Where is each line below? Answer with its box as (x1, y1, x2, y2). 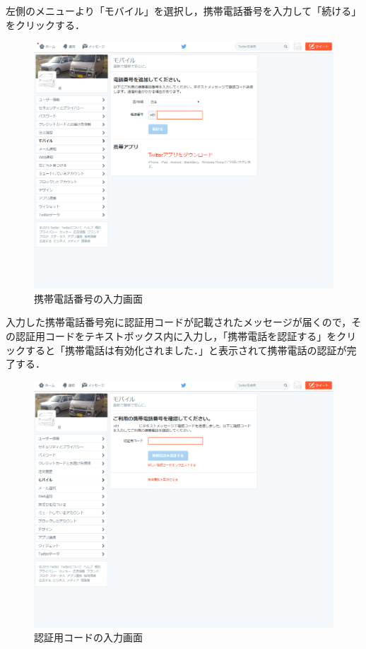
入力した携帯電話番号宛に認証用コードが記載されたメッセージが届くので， (6, 315, 352, 329)
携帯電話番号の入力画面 (34, 291, 143, 305)
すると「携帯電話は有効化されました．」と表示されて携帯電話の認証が (25, 342, 347, 357)
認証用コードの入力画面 (34, 630, 143, 645)
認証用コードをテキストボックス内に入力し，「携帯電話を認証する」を (15, 329, 337, 344)
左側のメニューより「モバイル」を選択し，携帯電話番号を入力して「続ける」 (6, 4, 362, 18)
